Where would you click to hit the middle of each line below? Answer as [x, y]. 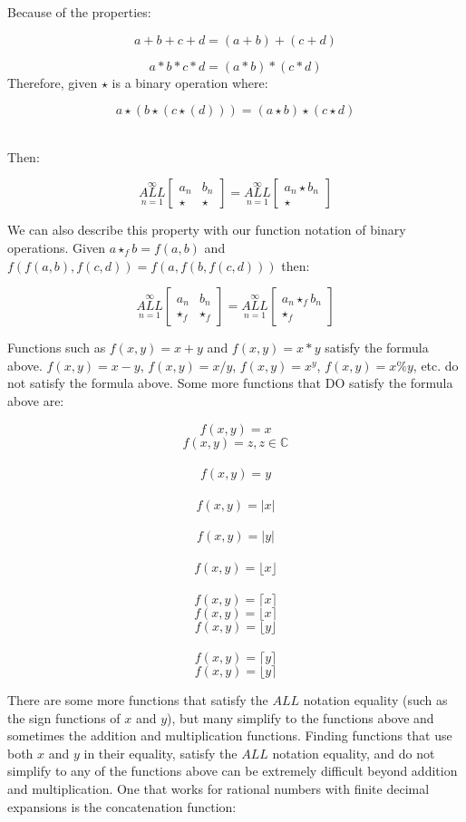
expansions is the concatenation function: [122, 806]
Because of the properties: [79, 12]
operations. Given [56, 247]
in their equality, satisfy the [160, 753]
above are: [36, 400]
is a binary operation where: [190, 82]
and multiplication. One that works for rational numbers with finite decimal [218, 789]
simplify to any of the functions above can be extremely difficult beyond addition [233, 771]
